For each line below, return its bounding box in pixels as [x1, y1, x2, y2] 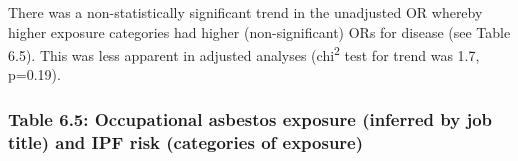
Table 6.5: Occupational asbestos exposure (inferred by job [8, 106, 493, 131]
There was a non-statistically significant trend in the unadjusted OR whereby [8, 2, 483, 22]
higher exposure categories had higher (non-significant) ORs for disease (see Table [8, 21, 511, 42]
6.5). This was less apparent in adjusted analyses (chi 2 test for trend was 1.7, [8, 42, 480, 65]
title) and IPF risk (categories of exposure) [8, 129, 364, 154]
